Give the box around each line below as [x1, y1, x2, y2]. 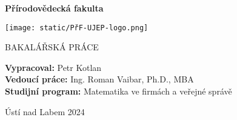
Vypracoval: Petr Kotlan [5, 61, 102, 73]
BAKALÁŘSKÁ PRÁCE [5, 41, 99, 53]
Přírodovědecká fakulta [5, 2, 104, 14]
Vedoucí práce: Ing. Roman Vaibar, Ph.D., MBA [5, 73, 194, 85]
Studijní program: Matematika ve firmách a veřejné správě [5, 85, 232, 98]
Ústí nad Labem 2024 [5, 105, 85, 118]
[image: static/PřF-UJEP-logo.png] [5, 23, 149, 32]
